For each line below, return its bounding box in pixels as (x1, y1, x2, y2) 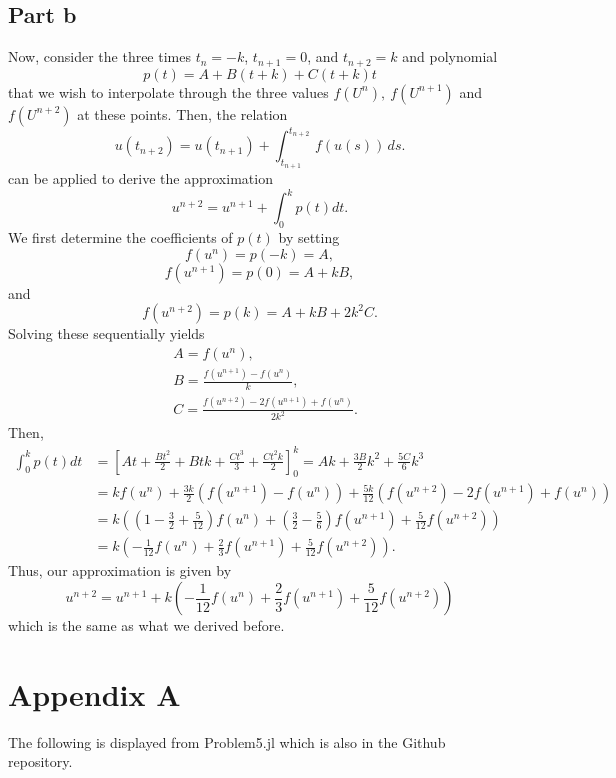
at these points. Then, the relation (77, 103, 288, 124)
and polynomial (402, 46, 498, 67)
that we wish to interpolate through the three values (8, 81, 329, 102)
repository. (8, 751, 73, 772)
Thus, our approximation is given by (8, 560, 232, 581)
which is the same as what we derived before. (8, 615, 285, 636)
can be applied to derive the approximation (8, 168, 273, 189)
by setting (278, 227, 340, 248)
